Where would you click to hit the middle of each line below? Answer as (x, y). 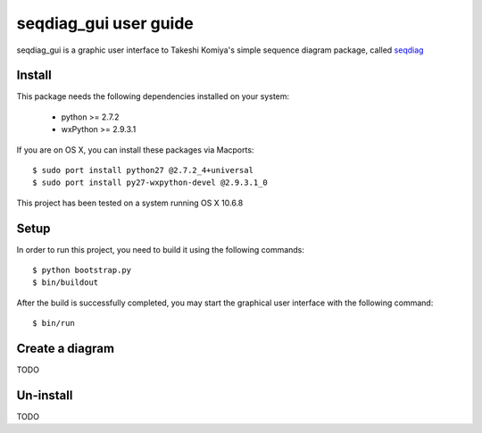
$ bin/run (54, 323)
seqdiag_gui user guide (105, 23)
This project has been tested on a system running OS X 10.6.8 (130, 203)
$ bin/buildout (66, 283)
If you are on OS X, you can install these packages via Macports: (135, 150)
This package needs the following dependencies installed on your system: (153, 96)
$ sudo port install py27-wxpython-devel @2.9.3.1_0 (150, 183)
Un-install (45, 395)
